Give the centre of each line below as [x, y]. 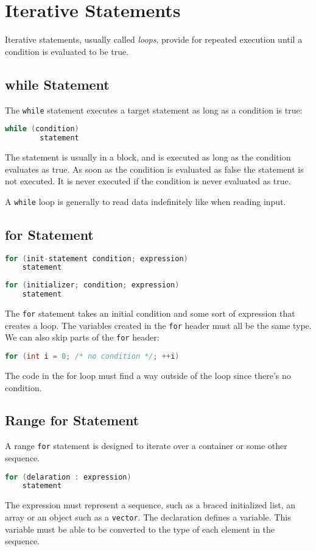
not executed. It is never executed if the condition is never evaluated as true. [148, 181]
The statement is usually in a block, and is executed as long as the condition [148, 157]
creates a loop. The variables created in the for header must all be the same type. [158, 325]
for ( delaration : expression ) [68, 477]
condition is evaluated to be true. [67, 51]
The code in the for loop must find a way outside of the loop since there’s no [148, 375]
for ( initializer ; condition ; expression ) [92, 285]
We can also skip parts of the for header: [82, 337]
